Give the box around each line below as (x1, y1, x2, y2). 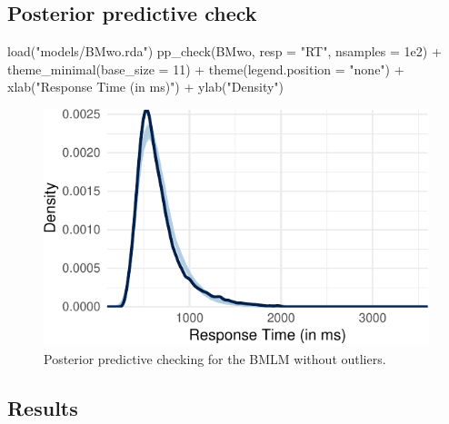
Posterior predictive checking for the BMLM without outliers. (44, 349, 386, 368)
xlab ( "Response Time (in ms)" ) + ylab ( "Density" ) (7, 77, 284, 96)
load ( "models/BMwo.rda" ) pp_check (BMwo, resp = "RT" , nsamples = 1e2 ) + (7, 42, 442, 61)
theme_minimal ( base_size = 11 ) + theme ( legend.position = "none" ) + (7, 59, 404, 78)
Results (7, 393, 78, 421)
